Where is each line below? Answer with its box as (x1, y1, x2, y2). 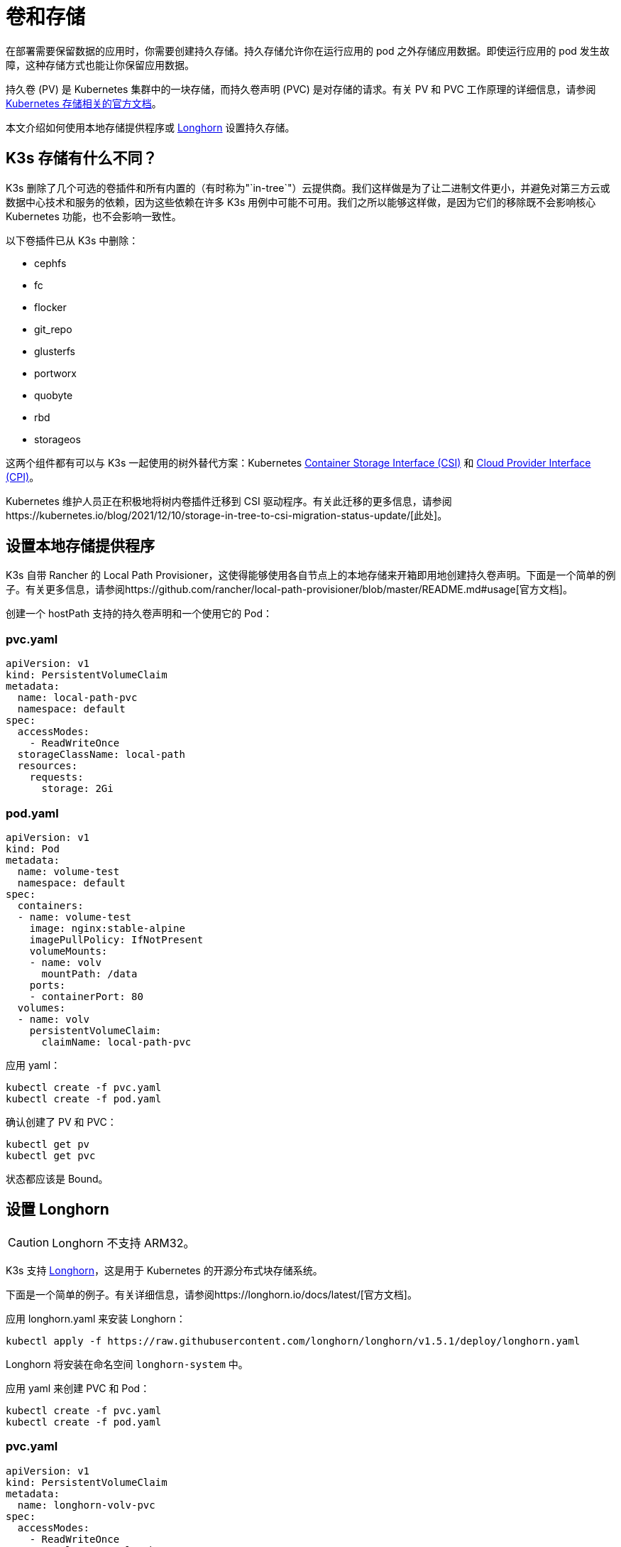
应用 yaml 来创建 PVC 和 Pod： (6, 1382, 150, 1394)
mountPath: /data (41, 967, 138, 979)
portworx (34, 367, 77, 379)
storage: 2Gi (41, 783, 114, 795)
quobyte (34, 389, 73, 401)
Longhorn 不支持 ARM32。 (52, 1235, 195, 1250)
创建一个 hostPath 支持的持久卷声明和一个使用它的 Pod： (6, 607, 273, 620)
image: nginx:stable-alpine (29, 922, 185, 934)
